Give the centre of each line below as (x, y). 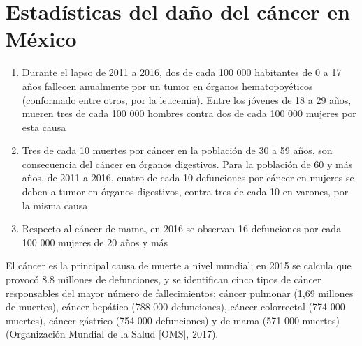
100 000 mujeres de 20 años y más (95, 242)
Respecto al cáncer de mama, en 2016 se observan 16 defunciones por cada (182, 228)
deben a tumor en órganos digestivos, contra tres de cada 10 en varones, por (185, 191)
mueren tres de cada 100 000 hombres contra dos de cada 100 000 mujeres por (189, 113)
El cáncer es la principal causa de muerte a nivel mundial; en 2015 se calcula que (179, 265)
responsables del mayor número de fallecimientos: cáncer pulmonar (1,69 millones (180, 293)
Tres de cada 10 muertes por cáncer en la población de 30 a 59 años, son (177, 150)
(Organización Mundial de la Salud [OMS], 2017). (112, 334)
